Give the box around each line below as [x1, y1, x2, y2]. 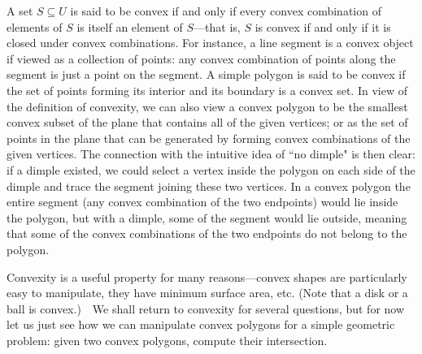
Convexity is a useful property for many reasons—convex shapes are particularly [7, 268, 407, 285]
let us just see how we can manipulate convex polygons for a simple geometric [7, 316, 395, 333]
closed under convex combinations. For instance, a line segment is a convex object [7, 34, 414, 51]
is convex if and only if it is [255, 18, 391, 35]
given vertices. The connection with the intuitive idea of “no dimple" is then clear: [7, 145, 415, 162]
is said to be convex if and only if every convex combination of [70, 2, 381, 19]
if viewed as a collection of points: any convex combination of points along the [7, 50, 396, 67]
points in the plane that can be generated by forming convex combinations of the [7, 129, 411, 146]
